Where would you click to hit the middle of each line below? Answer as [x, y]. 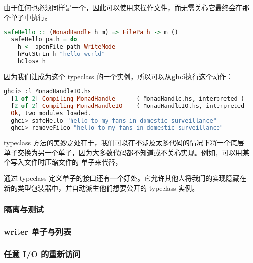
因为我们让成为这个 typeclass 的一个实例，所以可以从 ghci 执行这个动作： [118, 76]
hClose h [32, 61]
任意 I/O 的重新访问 [42, 254]
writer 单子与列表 [38, 232]
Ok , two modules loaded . [51, 113]
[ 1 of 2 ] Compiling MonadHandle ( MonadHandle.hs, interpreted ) [128, 99]
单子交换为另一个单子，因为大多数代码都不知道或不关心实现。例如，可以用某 [126, 152]
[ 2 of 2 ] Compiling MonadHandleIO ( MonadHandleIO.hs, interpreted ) [131, 106]
